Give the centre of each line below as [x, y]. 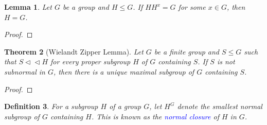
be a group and [86, 7]
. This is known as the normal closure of [155, 116]
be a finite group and [186, 51]
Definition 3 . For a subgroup [51, 106]
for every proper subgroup [91, 61]
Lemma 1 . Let [28, 7]
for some [192, 7]
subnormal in [25, 71]
